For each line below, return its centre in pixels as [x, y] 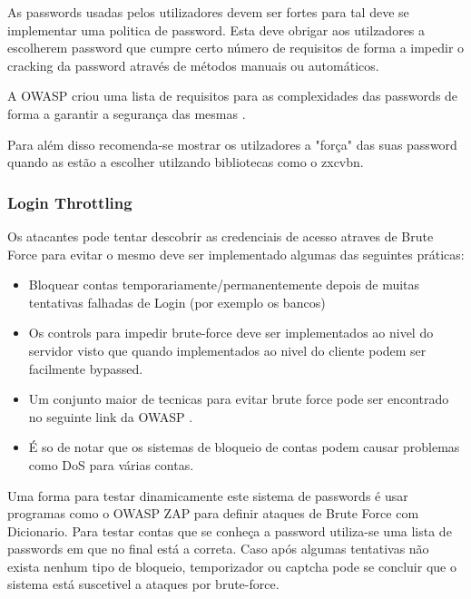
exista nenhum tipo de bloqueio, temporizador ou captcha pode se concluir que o [232, 566]
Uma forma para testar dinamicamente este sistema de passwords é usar [208, 495]
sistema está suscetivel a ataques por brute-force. [143, 584]
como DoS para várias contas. [111, 464]
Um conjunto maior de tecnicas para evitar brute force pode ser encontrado [239, 399]
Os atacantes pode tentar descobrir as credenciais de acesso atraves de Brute [221, 236]
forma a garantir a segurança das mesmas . [127, 113]
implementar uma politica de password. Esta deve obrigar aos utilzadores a [216, 29]
